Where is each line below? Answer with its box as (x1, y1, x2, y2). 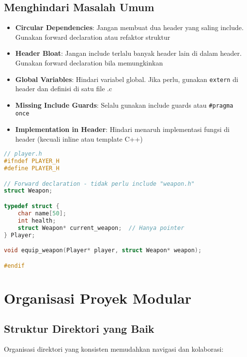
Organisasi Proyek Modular (4, 288, 192, 308)
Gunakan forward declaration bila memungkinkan (15, 57, 163, 67)
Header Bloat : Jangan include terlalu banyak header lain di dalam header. (15, 48, 242, 58)
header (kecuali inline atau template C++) (15, 133, 143, 144)
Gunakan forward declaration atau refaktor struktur (15, 32, 170, 42)
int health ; (17, 217, 56, 224)
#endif (4, 262, 25, 269)
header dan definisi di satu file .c (15, 83, 112, 94)
